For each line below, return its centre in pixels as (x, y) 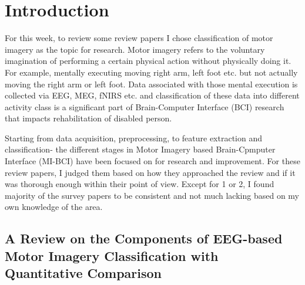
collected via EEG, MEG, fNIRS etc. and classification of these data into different (152, 95)
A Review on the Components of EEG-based (144, 238)
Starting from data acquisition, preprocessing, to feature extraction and (134, 138)
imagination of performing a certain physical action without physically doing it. (148, 61)
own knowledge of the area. (54, 207)
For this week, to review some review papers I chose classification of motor (139, 38)
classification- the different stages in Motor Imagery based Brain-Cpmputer (140, 149)
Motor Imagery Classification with (112, 255)
